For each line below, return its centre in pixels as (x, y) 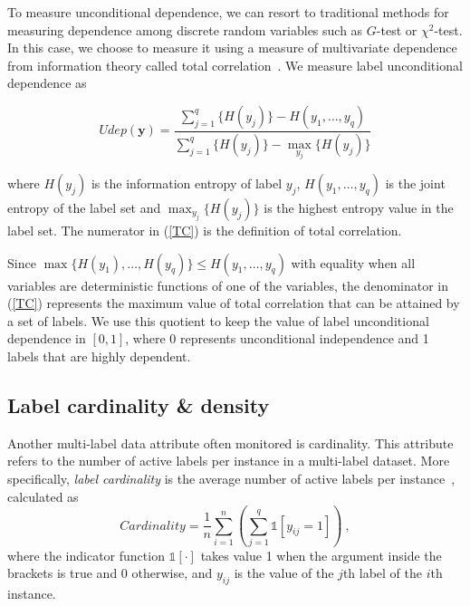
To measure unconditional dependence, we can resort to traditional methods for (228, 12)
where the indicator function (86, 555)
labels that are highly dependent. (99, 356)
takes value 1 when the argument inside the (321, 555)
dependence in (47, 338)
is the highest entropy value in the (359, 208)
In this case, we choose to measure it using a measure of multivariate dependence (232, 48)
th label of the (383, 573)
